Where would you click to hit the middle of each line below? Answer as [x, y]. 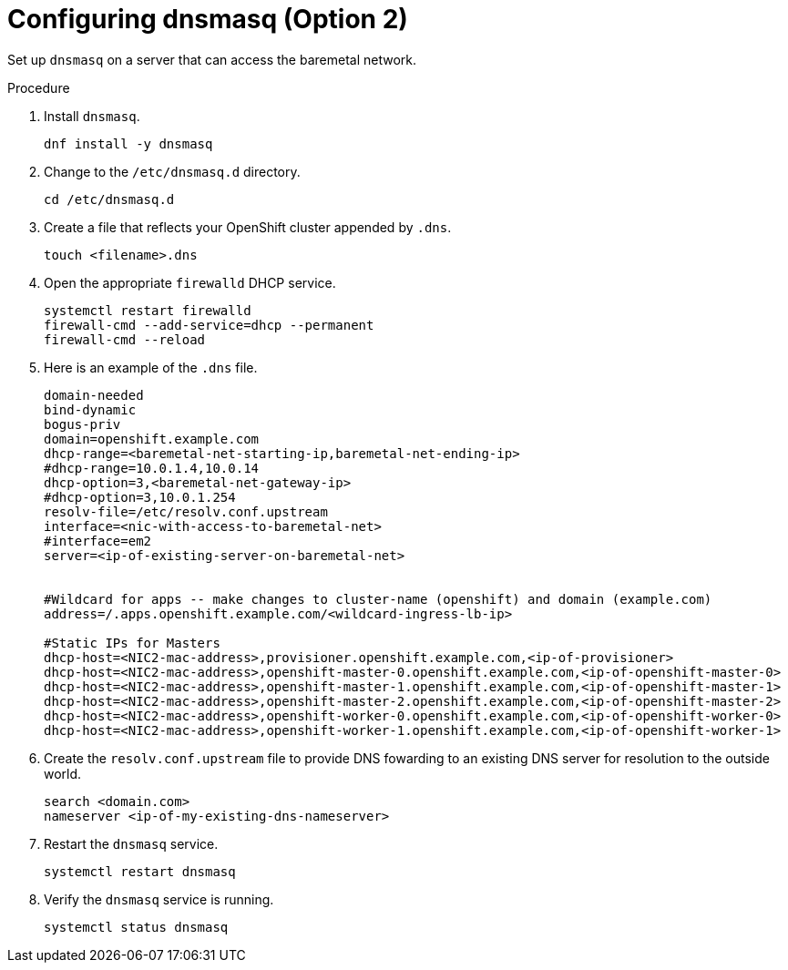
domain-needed [94, 395]
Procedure [39, 87]
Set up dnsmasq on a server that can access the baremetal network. [212, 59]
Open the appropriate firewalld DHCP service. [190, 282]
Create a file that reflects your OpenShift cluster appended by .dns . [248, 227]
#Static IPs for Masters [132, 643]
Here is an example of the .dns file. [151, 367]
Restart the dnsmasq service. [131, 843]
